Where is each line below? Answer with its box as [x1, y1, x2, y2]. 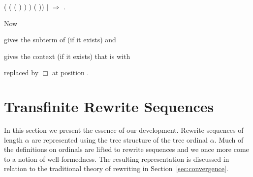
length [4, 134, 23, 145]
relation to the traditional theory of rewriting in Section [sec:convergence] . [4, 163, 228, 174]
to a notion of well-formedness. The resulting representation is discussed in [4, 153, 229, 164]
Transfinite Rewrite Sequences [4, 96, 214, 117]
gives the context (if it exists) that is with [4, 51, 130, 61]
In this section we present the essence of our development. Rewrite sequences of [4, 125, 244, 135]
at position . [52, 67, 89, 78]
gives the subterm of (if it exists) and [4, 34, 116, 45]
